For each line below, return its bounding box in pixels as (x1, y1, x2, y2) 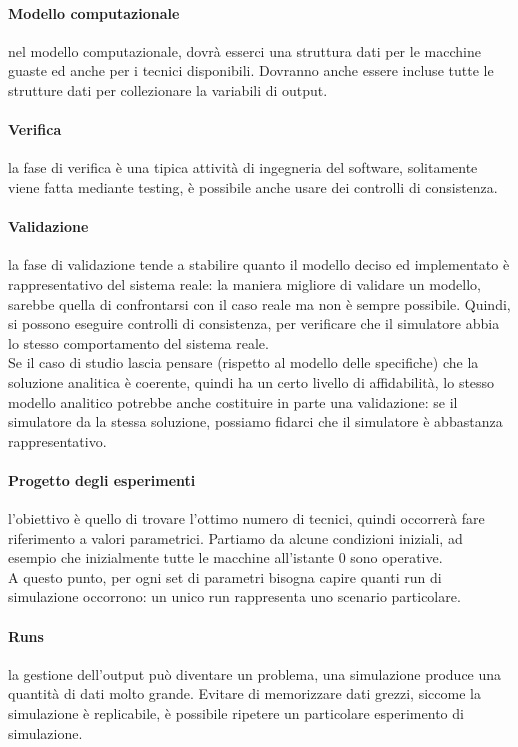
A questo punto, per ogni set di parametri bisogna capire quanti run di (8, 566, 442, 587)
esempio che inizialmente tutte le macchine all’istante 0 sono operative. (8, 547, 443, 568)
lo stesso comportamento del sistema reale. (8, 332, 269, 353)
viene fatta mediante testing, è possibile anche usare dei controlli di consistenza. (8, 176, 498, 197)
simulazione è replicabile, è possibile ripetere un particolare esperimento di (8, 703, 464, 724)
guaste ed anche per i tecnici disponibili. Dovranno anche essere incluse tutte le (8, 60, 494, 81)
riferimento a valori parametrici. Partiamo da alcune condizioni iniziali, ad (8, 527, 463, 548)
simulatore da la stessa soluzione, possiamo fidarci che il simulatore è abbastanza (8, 411, 503, 432)
